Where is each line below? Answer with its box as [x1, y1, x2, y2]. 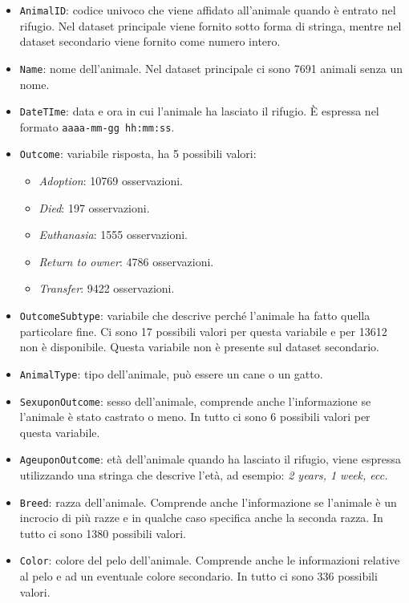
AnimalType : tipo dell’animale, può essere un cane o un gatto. [19, 365, 323, 382]
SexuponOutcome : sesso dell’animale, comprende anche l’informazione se [19, 392, 371, 409]
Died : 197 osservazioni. [38, 199, 150, 216]
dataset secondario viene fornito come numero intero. [19, 33, 281, 50]
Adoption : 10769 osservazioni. [38, 172, 183, 189]
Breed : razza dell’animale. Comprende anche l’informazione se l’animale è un [19, 493, 397, 510]
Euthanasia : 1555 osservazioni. [38, 226, 188, 243]
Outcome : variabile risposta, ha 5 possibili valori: [19, 145, 257, 162]
